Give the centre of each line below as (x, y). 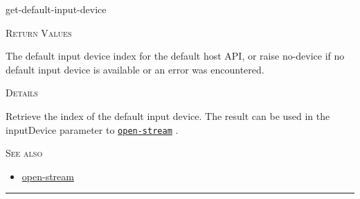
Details (22, 93)
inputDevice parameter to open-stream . (92, 129)
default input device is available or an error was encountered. (135, 69)
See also (24, 153)
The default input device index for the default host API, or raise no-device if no (175, 56)
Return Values (39, 32)
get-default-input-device (56, 9)
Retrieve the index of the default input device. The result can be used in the (168, 115)
